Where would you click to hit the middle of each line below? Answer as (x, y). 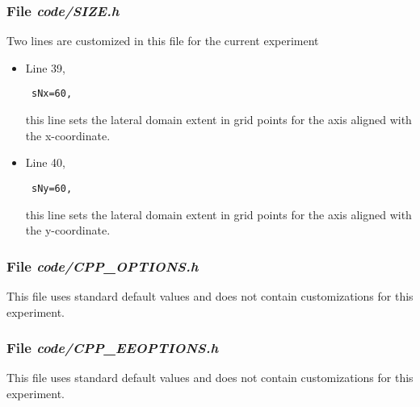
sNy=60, (52, 188)
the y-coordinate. (68, 230)
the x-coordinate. (68, 135)
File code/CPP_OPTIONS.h (103, 266)
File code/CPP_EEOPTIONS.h (113, 348)
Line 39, (45, 67)
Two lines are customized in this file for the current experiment (163, 41)
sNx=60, (52, 94)
